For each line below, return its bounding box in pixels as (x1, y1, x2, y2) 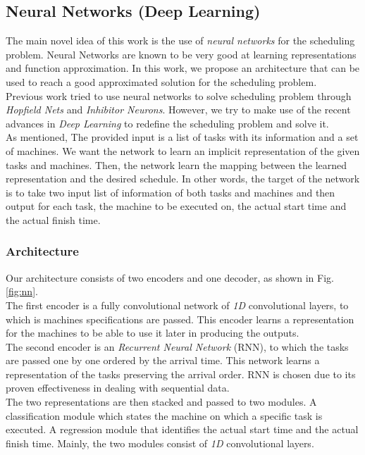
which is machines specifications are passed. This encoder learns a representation (6, 311, 354, 326)
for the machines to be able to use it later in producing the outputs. (6, 325, 299, 340)
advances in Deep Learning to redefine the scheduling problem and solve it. (6, 116, 329, 130)
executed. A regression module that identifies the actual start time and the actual (6, 422, 359, 437)
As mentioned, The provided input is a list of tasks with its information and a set (6, 130, 359, 144)
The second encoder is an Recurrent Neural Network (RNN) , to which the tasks (6, 339, 349, 354)
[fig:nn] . (6, 284, 38, 299)
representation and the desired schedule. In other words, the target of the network (6, 171, 360, 186)
